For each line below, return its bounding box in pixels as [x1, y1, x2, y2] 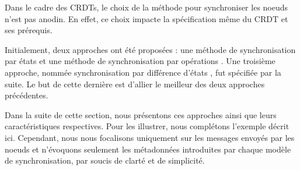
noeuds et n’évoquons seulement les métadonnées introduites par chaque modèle [5, 143, 291, 155]
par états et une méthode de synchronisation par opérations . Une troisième [5, 55, 275, 67]
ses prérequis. [5, 24, 53, 36]
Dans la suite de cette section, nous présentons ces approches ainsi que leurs [5, 108, 277, 121]
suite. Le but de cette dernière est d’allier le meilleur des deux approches [5, 77, 265, 90]
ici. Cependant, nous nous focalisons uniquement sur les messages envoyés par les [5, 131, 295, 143]
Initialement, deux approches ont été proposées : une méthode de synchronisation [5, 43, 296, 55]
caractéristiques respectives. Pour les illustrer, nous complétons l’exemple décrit [5, 120, 289, 132]
